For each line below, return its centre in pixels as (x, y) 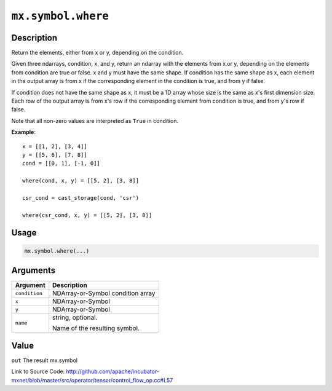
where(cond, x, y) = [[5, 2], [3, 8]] (81, 181)
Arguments (34, 271)
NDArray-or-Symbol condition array (104, 293)
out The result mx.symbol (45, 360)
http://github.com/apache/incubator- (113, 371)
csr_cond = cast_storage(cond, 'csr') (81, 198)
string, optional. (75, 318)
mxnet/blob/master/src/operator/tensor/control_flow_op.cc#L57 (92, 380)
